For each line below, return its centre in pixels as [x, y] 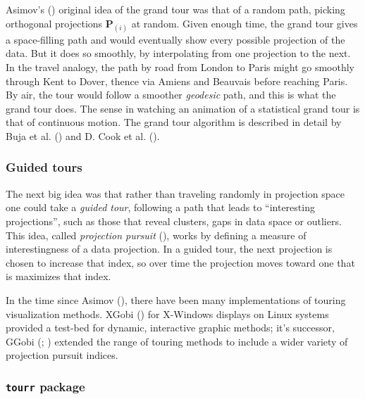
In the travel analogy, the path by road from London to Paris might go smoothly [180, 66]
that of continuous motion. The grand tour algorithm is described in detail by [174, 122]
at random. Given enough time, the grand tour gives [245, 23]
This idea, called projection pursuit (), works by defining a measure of [156, 235]
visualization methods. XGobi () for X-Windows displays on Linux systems [167, 313]
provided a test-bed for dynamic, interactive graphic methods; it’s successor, [170, 328]
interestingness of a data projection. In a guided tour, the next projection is [169, 249]
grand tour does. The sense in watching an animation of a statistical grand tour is [183, 108]
